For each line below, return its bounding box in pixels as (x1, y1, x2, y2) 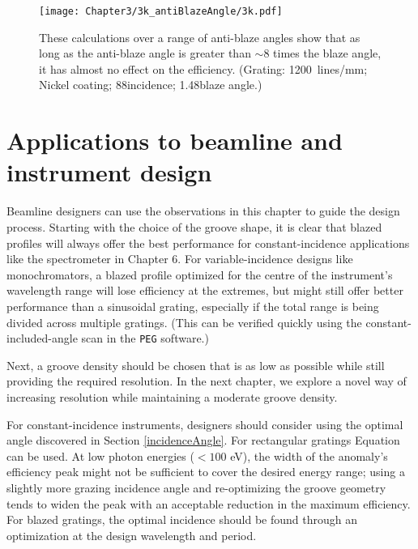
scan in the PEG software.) (81, 330, 209, 347)
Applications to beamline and (6, 124, 343, 157)
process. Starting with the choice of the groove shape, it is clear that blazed (6, 218, 382, 235)
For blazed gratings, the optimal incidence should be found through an (6, 511, 357, 528)
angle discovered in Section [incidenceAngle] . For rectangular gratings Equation (6, 432, 400, 449)
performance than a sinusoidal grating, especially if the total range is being (6, 297, 379, 314)
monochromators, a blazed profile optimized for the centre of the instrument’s (6, 266, 393, 283)
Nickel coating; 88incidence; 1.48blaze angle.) (39, 76, 262, 93)
